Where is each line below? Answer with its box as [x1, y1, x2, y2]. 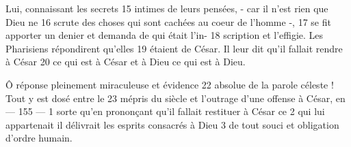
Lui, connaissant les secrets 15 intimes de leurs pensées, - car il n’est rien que [5, 1, 328, 15]
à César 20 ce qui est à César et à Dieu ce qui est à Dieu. [5, 54, 246, 69]
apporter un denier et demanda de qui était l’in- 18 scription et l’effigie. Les [5, 28, 324, 42]
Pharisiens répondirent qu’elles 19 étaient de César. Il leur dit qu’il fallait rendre [5, 41, 343, 55]
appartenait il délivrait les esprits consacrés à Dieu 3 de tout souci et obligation [5, 117, 339, 131]
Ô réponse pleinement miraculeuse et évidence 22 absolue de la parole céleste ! [5, 77, 334, 91]
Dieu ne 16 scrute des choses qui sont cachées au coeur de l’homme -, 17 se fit [5, 14, 331, 29]
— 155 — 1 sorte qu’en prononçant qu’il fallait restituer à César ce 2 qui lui [5, 104, 325, 118]
